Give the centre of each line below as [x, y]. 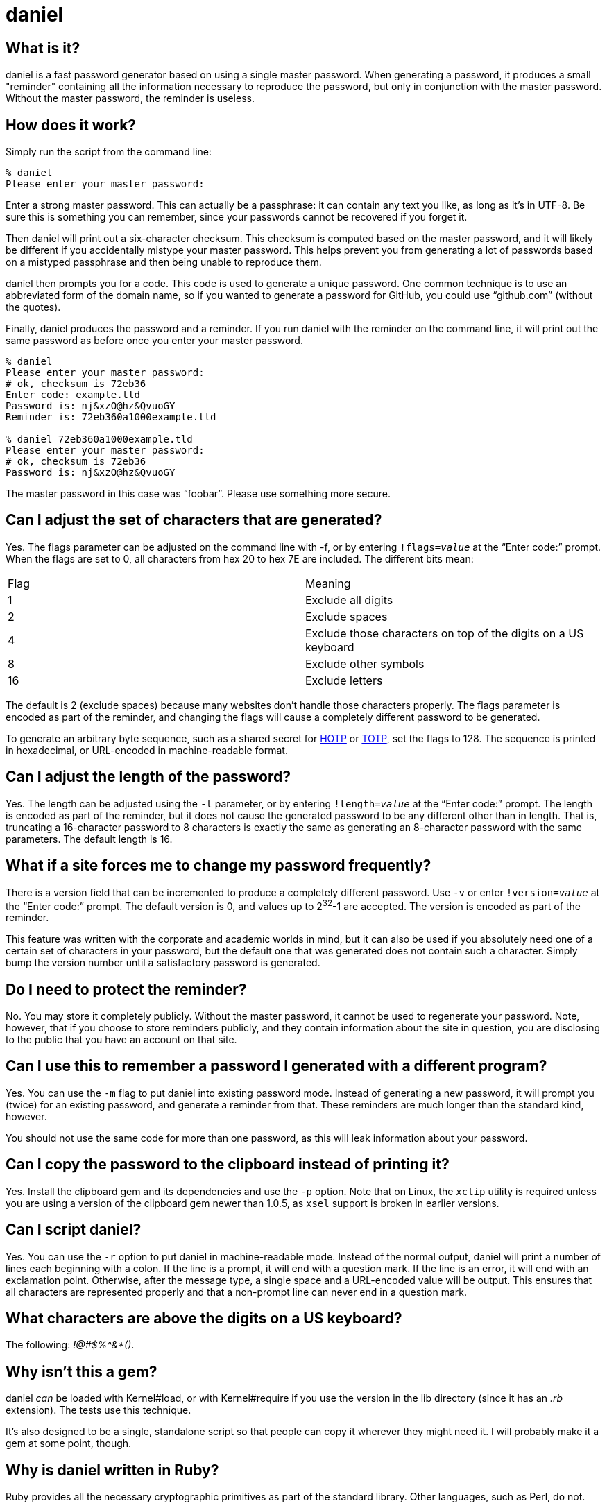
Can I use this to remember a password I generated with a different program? [276, 1066]
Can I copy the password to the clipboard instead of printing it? [228, 1165]
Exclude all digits [349, 600]
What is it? [43, 48]
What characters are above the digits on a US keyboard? [204, 1318]
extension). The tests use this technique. [99, 1410]
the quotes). [33, 307]
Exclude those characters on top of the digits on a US [445, 633]
